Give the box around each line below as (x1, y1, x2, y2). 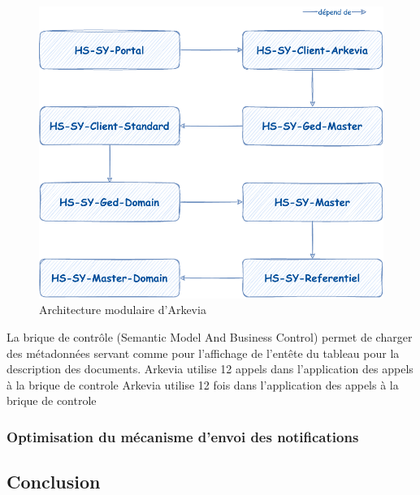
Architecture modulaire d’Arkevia (39, 301, 206, 318)
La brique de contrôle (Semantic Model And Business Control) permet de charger (6, 329, 413, 346)
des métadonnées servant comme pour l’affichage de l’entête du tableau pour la (6, 344, 400, 361)
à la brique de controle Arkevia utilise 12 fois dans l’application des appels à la (6, 376, 399, 393)
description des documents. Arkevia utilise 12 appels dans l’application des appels (6, 360, 414, 377)
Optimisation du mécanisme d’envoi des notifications (6, 426, 359, 446)
